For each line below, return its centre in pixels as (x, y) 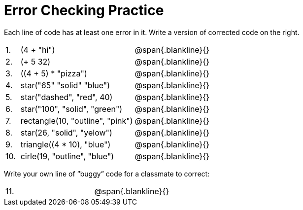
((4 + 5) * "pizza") (54, 73)
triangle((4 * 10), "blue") (66, 144)
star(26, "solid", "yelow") (66, 132)
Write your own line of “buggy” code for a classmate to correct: (107, 174)
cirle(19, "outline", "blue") (67, 156)
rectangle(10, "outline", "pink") (77, 121)
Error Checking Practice (84, 10)
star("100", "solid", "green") (71, 109)
